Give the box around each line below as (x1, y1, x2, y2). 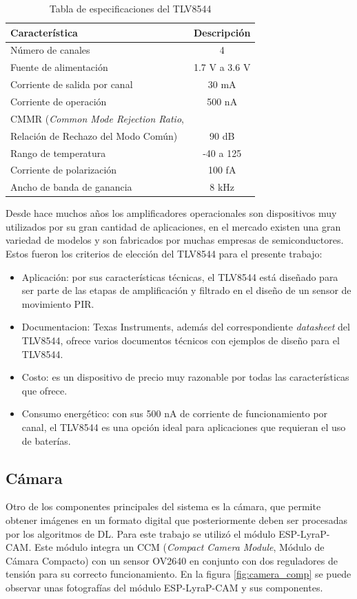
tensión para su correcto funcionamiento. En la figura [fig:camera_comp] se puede (6, 567, 351, 581)
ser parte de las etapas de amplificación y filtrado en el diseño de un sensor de (21, 283, 351, 297)
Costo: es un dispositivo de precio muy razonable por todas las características (21, 370, 349, 384)
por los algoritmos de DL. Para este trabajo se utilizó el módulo (6, 526, 276, 540)
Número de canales (10, 43, 90, 57)
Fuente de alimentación (10, 60, 108, 74)
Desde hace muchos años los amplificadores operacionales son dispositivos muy (6, 206, 337, 220)
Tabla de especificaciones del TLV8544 (49, 1, 212, 15)
